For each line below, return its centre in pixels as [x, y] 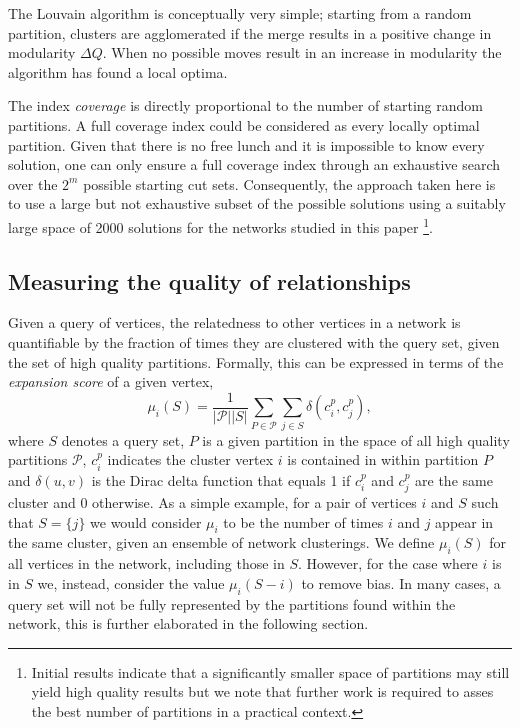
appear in [464, 521]
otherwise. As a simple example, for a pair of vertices [254, 502]
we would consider [146, 521]
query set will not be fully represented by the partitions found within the [232, 603]
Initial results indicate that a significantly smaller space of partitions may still [270, 671]
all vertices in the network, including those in [146, 563]
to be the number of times [303, 521]
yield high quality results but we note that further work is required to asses [262, 691]
